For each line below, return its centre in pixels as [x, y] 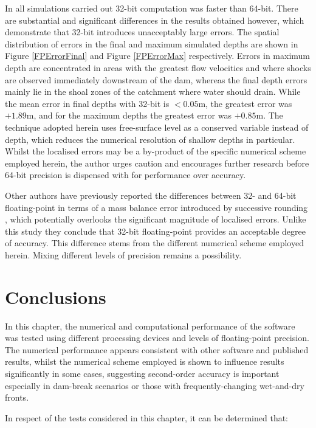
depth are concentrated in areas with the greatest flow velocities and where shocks [158, 67]
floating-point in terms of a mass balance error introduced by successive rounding [156, 207]
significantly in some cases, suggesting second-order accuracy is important [142, 373]
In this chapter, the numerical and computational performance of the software [150, 326]
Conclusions [56, 296]
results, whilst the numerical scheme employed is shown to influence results [145, 361]
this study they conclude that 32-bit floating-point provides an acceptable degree [155, 231]
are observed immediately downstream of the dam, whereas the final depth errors [156, 79]
